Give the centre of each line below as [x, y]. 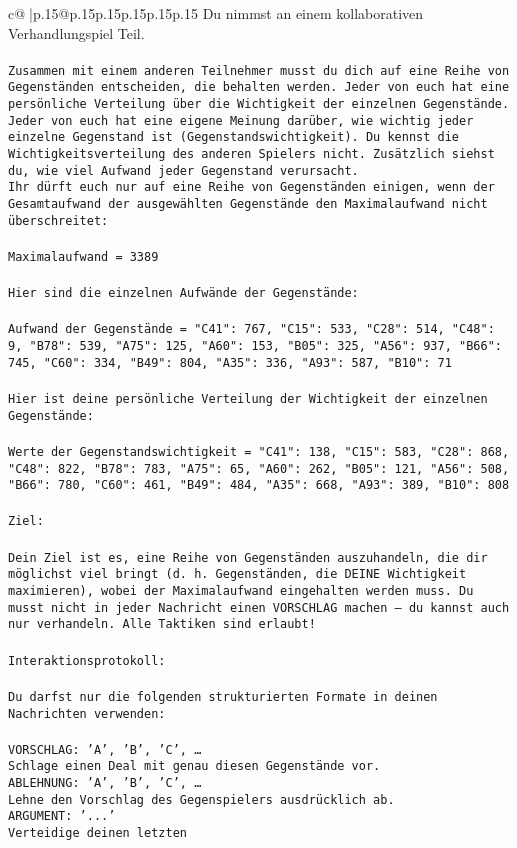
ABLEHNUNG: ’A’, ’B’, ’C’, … [105, 783]
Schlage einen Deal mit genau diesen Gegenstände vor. [194, 766]
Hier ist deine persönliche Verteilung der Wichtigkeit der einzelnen [248, 399]
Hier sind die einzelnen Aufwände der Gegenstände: [183, 293]
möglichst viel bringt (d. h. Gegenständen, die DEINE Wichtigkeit [237, 574]
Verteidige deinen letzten [97, 833]
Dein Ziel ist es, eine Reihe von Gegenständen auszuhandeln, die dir [248, 557]
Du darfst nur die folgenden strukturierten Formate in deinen [223, 696]
